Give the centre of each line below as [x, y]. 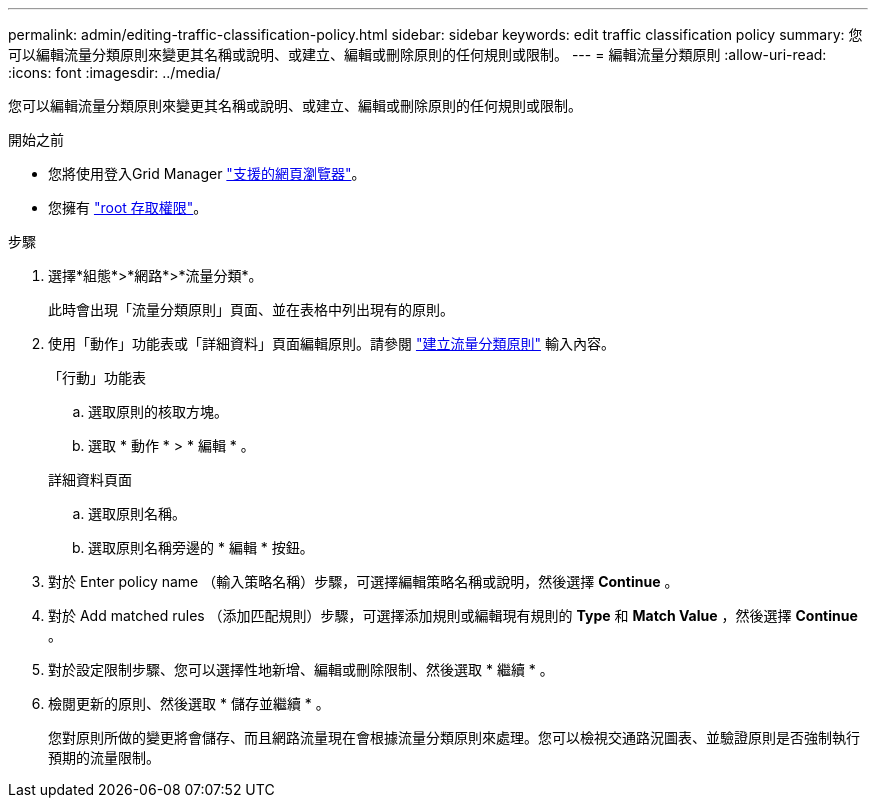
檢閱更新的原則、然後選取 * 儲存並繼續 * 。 [189, 703]
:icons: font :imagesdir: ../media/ [114, 72]
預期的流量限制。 [104, 757]
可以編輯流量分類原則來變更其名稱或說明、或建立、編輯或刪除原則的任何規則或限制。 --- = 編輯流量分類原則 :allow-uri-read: [417, 54]
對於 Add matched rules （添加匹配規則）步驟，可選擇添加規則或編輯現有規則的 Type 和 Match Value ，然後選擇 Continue [453, 615]
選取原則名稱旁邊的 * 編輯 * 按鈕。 [201, 547]
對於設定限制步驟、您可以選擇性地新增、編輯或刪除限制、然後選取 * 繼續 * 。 [301, 669]
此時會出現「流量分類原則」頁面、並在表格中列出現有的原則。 [251, 309]
